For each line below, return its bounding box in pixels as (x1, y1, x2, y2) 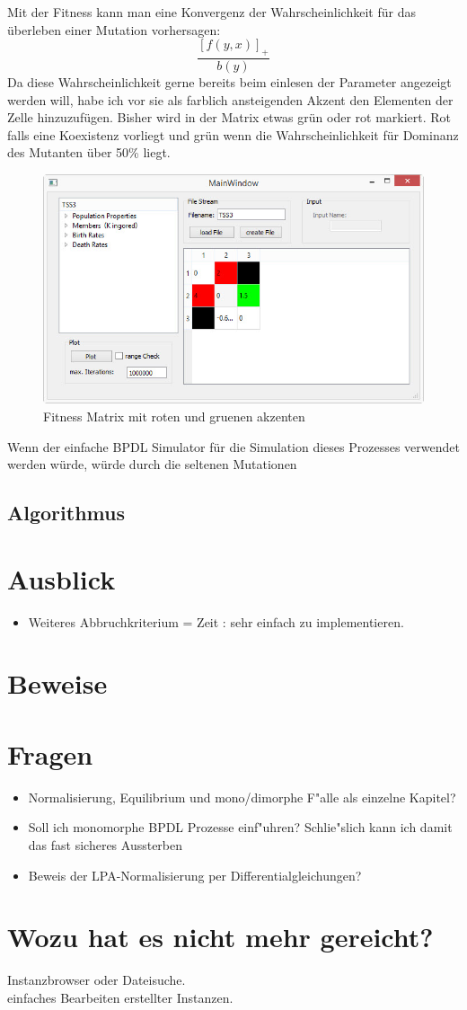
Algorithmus (7, 499, 125, 527)
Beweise (7, 665, 108, 702)
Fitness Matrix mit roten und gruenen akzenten (43, 406, 305, 425)
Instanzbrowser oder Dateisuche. (7, 970, 186, 989)
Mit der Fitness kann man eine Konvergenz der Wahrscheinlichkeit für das (7, 3, 416, 21)
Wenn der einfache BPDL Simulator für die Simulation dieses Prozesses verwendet (7, 437, 460, 456)
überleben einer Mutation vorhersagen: (7, 20, 221, 39)
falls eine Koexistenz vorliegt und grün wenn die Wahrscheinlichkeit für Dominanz (7, 125, 459, 144)
